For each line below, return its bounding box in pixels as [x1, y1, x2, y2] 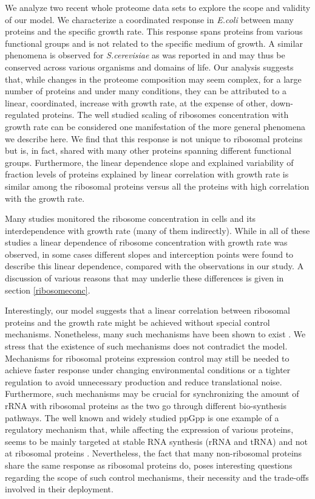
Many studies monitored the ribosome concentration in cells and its [5, 212, 256, 225]
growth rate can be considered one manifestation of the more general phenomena [5, 120, 305, 132]
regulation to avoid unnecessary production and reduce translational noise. [5, 375, 282, 388]
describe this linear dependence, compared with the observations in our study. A [5, 260, 304, 272]
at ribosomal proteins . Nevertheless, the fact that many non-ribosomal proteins [5, 447, 302, 459]
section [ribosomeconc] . [5, 283, 90, 296]
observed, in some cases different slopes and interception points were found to [5, 247, 294, 260]
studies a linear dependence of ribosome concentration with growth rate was [5, 236, 288, 249]
